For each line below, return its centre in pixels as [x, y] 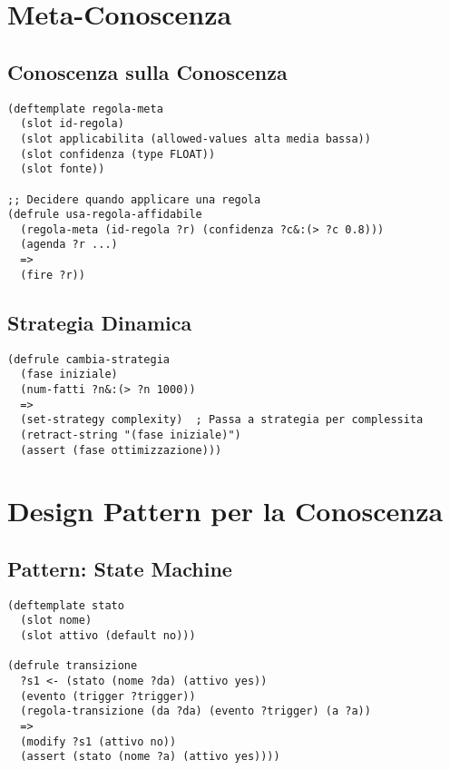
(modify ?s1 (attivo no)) [98, 741]
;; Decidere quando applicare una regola [134, 199]
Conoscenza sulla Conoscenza [147, 71]
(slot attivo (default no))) [108, 636]
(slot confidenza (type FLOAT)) [118, 154]
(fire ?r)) [53, 275]
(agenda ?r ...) [69, 245]
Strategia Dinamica [100, 322]
